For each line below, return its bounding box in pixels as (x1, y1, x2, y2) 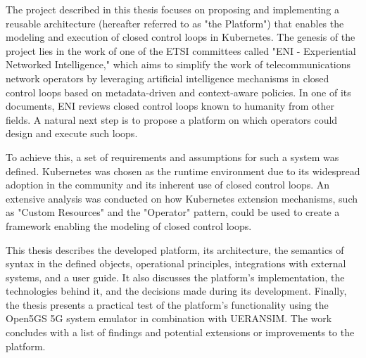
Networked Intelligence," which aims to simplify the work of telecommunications (6, 57, 351, 72)
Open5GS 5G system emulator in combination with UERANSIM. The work (6, 311, 332, 326)
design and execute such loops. (6, 126, 138, 141)
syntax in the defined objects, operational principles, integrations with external (6, 256, 346, 271)
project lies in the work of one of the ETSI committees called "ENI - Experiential (6, 43, 356, 58)
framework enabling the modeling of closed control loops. (6, 218, 252, 233)
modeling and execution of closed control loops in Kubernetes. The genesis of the (6, 30, 355, 44)
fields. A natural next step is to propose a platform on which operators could (6, 112, 338, 127)
